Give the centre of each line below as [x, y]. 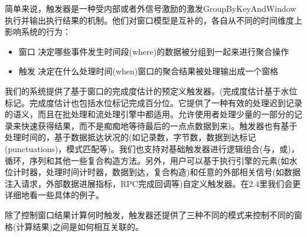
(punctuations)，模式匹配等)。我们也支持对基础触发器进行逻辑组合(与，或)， [152, 148]
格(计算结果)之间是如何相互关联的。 [74, 226]
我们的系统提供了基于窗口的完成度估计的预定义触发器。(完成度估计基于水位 [151, 90]
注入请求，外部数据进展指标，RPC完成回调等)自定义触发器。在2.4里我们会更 [153, 183]
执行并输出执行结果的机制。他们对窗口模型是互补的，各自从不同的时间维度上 [153, 20]
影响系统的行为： [38, 32]
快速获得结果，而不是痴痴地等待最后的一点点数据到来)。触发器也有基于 [159, 125]
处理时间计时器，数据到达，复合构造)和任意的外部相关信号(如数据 [173, 172]
